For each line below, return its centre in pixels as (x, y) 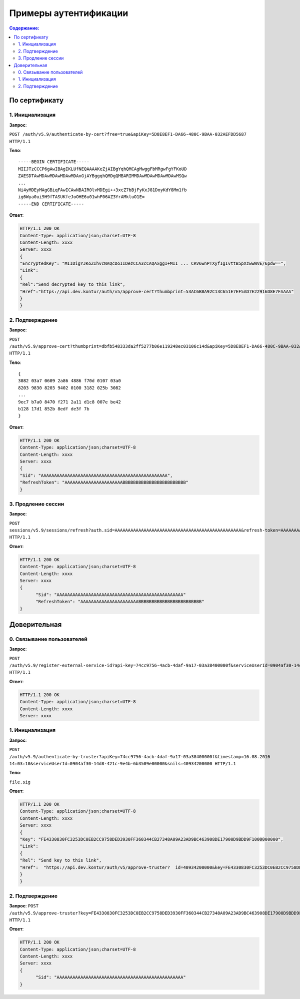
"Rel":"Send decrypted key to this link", (72, 285)
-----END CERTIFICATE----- (51, 204)
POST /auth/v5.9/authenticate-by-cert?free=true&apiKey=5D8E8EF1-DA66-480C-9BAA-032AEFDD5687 (128, 134)
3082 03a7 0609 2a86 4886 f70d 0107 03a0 (69, 381)
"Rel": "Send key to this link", (61, 860)
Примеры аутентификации (69, 13)
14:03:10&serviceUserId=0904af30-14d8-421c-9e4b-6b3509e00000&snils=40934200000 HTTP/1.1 (122, 764)
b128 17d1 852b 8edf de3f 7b (54, 409)
